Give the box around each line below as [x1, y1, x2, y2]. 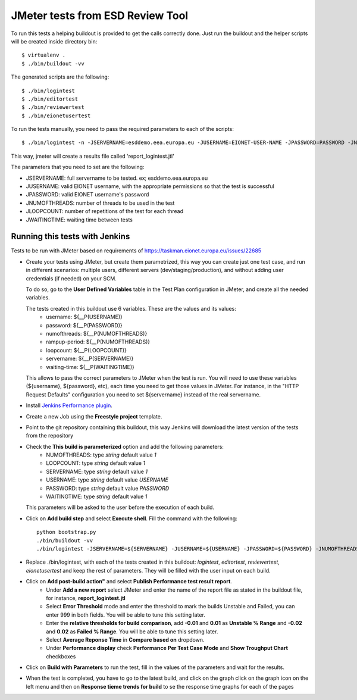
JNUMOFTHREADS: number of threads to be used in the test [26, 199, 175, 207]
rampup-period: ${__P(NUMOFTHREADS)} [46, 338, 151, 345]
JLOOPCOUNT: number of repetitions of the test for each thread [26, 208, 184, 215]
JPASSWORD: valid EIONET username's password [26, 191, 149, 198]
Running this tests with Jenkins [11, 232, 130, 242]
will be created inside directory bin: [11, 37, 98, 45]
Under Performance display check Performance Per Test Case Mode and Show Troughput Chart [46, 645, 289, 652]
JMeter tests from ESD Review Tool [11, 9, 189, 22]
